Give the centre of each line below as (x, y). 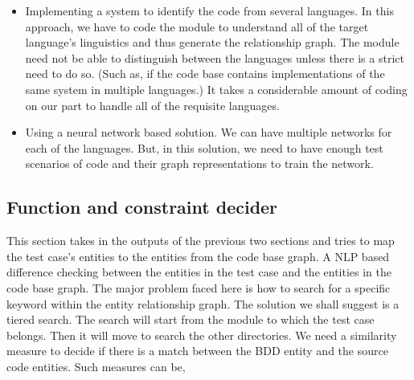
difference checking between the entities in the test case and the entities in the (199, 272)
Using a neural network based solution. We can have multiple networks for (209, 132)
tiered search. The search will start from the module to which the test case (191, 319)
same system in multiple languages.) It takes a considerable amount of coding (216, 89)
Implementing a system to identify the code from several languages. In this (209, 10)
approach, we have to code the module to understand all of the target (197, 26)
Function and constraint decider (142, 207)
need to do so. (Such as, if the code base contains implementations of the (205, 74)
